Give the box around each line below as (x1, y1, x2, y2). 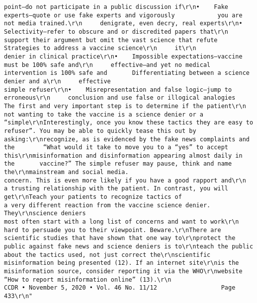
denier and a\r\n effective (4, 77, 111, 85)
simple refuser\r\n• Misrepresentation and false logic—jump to (4, 86, 232, 93)
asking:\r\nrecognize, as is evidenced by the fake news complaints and (4, 135, 250, 143)
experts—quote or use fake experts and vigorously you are (4, 11, 243, 19)
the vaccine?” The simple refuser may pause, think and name (4, 160, 232, 168)
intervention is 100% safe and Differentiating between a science (4, 69, 250, 77)
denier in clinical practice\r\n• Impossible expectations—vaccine (4, 53, 243, 60)
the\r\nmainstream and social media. (4, 169, 129, 176)
